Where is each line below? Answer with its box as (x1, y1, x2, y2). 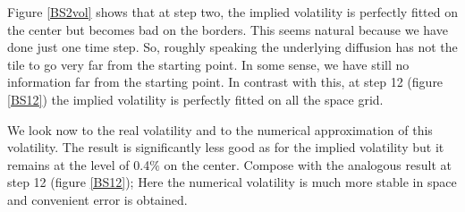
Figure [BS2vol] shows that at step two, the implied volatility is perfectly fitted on (7, 3, 459, 21)
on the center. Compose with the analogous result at (164, 155, 452, 174)
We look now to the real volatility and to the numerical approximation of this (7, 120, 433, 139)
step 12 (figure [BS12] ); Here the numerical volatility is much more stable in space (7, 173, 457, 191)
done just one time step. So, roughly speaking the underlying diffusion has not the (7, 38, 458, 56)
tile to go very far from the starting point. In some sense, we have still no (7, 55, 410, 73)
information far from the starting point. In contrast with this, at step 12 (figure (7, 72, 444, 91)
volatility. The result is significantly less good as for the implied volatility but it (7, 138, 444, 157)
